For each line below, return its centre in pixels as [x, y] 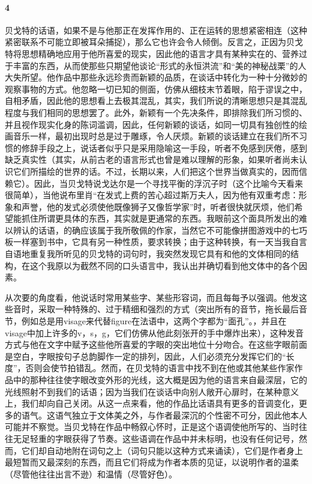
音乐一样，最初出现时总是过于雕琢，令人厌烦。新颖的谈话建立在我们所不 [156, 136]
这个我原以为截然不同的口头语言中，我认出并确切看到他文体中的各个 [164, 265]
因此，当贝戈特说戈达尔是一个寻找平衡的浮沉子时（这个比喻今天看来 [168, 183]
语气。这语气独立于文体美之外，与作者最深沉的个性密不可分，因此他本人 [164, 415]
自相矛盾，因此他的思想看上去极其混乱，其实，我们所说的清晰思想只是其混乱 [156, 101]
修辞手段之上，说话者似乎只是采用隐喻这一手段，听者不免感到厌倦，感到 [164, 147]
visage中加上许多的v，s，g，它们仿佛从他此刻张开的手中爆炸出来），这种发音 [154, 332]
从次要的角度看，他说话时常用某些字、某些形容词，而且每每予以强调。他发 [152, 297]
